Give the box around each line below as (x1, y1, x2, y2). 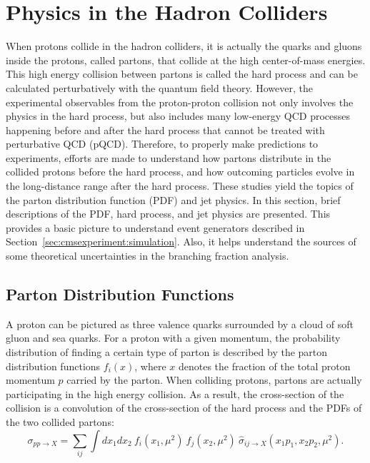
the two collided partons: (6, 414, 114, 429)
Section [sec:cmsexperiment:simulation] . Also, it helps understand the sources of (6, 234, 356, 249)
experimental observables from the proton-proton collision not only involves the (6, 94, 354, 109)
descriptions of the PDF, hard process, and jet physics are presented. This (6, 206, 331, 221)
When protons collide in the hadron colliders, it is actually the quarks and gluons (6, 39, 362, 54)
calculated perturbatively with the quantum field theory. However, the (6, 80, 313, 95)
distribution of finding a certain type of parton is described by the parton (6, 345, 328, 360)
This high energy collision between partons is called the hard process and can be (6, 66, 358, 81)
